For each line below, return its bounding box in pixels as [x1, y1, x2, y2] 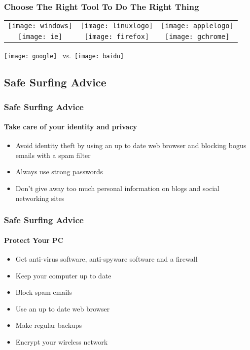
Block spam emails [15, 287, 72, 297]
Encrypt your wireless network [15, 336, 108, 347]
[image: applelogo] [161, 22, 234, 30]
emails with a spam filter [15, 150, 91, 160]
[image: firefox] [84, 33, 149, 41]
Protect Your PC [4, 234, 64, 245]
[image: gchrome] [165, 33, 230, 41]
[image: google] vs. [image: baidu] [4, 50, 124, 61]
